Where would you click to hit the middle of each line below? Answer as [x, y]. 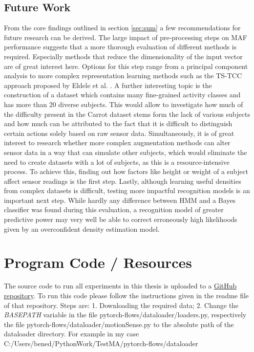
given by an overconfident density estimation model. [82, 229]
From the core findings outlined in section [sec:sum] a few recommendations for [122, 28]
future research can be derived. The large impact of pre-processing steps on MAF [126, 37]
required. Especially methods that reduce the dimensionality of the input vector [123, 56]
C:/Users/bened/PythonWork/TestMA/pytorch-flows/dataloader [101, 343]
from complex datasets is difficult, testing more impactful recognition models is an [127, 190]
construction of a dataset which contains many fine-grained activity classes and [122, 95]
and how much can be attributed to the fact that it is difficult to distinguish [118, 123]
